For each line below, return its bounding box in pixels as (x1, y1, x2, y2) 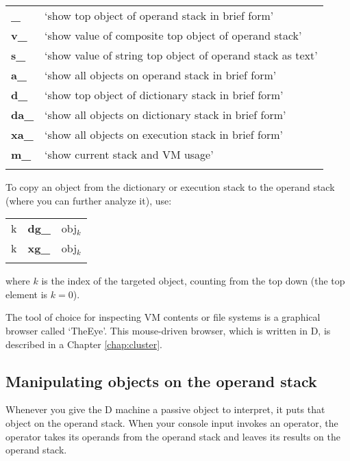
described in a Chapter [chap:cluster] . (5, 337, 162, 351)
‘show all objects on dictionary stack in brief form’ (45, 107, 286, 122)
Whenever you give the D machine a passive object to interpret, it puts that (5, 402, 325, 417)
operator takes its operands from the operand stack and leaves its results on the (5, 429, 340, 443)
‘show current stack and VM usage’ (45, 146, 214, 162)
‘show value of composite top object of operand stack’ (45, 27, 302, 43)
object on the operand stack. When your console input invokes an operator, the (5, 415, 338, 430)
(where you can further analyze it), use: (5, 193, 172, 207)
